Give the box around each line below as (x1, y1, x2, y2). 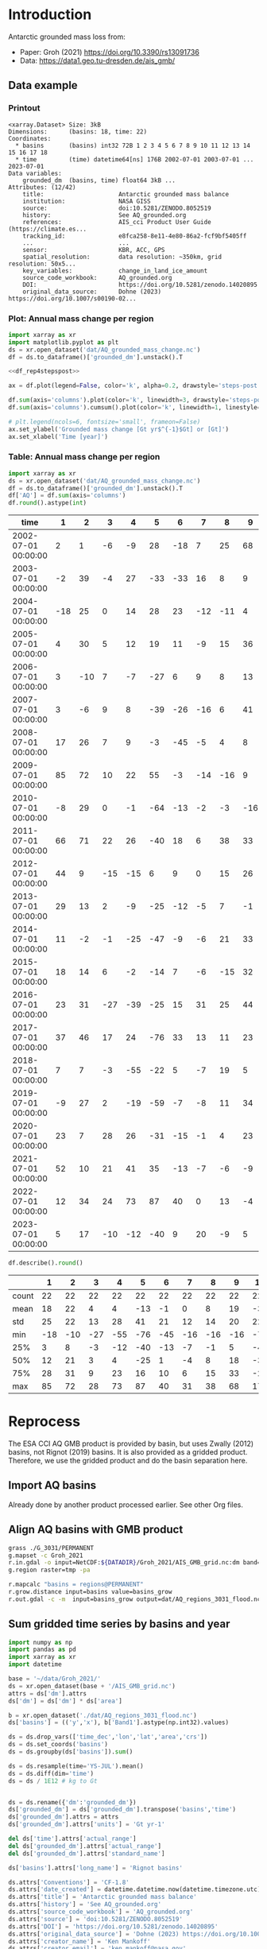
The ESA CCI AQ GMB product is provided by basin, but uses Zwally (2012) (8, 1439, 254, 1448)
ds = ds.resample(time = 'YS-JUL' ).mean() (8, 1762, 145, 1770)
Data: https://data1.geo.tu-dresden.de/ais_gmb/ (19, 56, 176, 65)
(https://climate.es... (8, 225, 87, 233)
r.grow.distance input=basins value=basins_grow (8, 1588, 172, 1596)
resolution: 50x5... (8, 260, 77, 268)
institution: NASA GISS (22, 197, 151, 205)
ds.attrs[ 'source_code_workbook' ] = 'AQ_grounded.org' (8, 1908, 194, 1916)
